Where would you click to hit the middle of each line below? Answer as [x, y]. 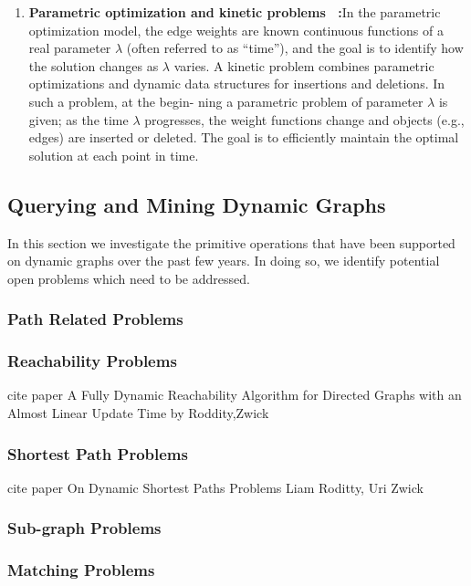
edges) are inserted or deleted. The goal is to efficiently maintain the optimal [244, 137]
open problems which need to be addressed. [129, 278]
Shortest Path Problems [98, 453]
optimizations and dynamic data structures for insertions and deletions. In [237, 84]
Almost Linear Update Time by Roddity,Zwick [138, 412]
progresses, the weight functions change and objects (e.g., [304, 119]
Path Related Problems [95, 319]
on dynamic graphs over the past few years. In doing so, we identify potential [224, 261]
